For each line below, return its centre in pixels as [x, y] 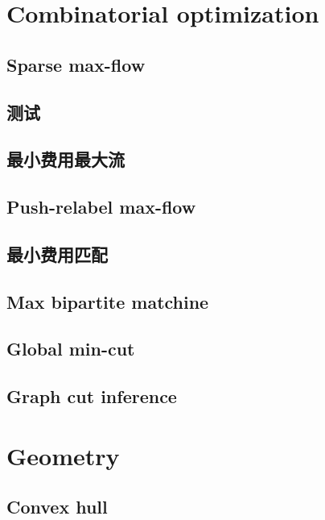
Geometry [63, 455]
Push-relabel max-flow [101, 207]
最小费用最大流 [66, 159]
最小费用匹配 [57, 254]
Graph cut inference [92, 396]
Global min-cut [71, 349]
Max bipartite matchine [108, 301]
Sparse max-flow [76, 64]
